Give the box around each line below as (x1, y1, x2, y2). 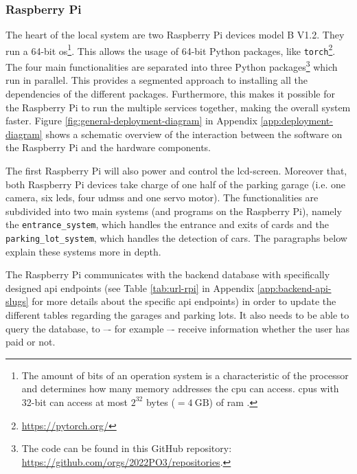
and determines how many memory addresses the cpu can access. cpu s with (21, 381, 339, 396)
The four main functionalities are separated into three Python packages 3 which (5, 58, 338, 74)
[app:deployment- (260, 113, 333, 128)
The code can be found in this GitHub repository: (21, 441, 232, 455)
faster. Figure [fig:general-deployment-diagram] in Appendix (5, 113, 257, 128)
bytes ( (146, 394, 175, 409)
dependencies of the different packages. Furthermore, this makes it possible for (5, 86, 335, 100)
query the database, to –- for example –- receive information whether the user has (5, 321, 349, 335)
